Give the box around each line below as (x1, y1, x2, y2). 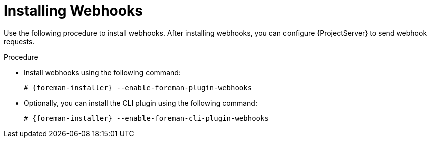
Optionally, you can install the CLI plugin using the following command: (24, 98, 257, 107)
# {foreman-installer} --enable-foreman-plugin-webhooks (24, 83, 252, 92)
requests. (4, 37, 35, 46)
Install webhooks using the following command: (24, 68, 181, 77)
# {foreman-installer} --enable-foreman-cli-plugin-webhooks (24, 114, 269, 122)
